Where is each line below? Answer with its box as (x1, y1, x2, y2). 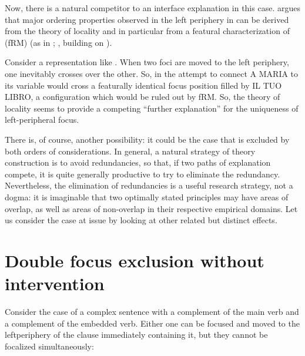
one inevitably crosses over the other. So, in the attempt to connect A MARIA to (5, 67, 299, 79)
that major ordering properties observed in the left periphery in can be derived (5, 13, 289, 25)
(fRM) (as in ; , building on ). (5, 36, 112, 48)
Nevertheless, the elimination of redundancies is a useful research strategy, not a (5, 179, 293, 192)
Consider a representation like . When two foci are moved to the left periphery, (5, 56, 289, 68)
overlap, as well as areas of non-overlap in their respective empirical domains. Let (5, 202, 298, 214)
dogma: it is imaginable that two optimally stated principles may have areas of (5, 190, 289, 203)
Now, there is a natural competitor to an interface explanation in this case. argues (5, 2, 300, 14)
